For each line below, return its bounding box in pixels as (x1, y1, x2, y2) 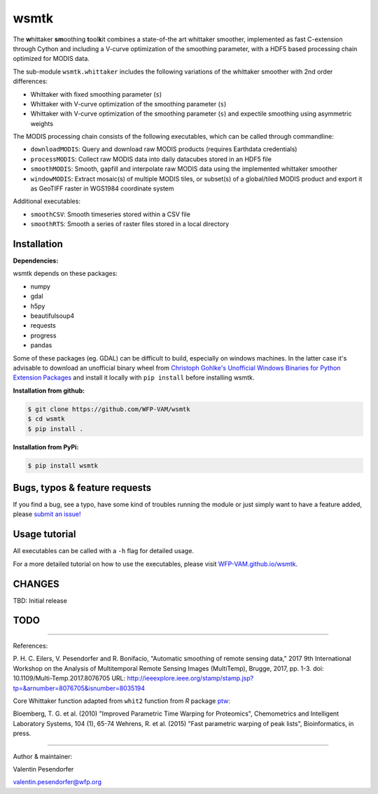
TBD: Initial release (13, 596, 68, 605)
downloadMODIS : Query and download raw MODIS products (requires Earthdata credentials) (30, 145, 297, 153)
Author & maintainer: (13, 752, 73, 760)
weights (30, 119, 54, 127)
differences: (13, 77, 48, 85)
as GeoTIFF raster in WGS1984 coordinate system (30, 184, 174, 193)
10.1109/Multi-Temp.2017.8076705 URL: (13, 674, 126, 683)
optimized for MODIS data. (13, 55, 90, 63)
